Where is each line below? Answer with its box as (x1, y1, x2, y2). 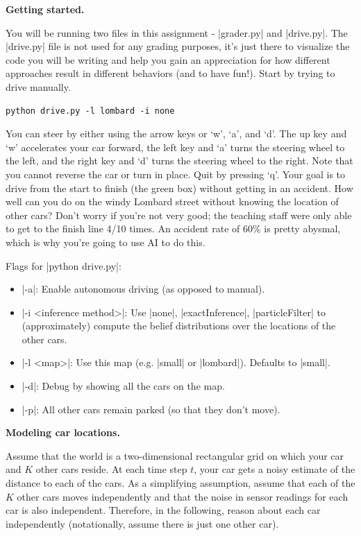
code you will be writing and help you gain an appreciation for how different (6, 52, 330, 67)
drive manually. (6, 79, 71, 94)
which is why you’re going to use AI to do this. (6, 234, 205, 249)
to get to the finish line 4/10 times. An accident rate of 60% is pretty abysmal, (6, 221, 341, 236)
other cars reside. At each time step (35, 462, 187, 476)
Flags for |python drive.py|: (6, 258, 121, 273)
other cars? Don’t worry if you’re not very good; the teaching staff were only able (6, 207, 352, 222)
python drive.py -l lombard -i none (6, 105, 175, 116)
